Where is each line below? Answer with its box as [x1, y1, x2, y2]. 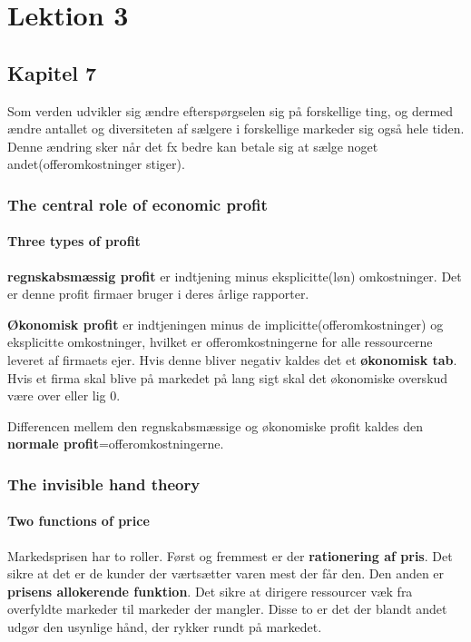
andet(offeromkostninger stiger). [7, 154, 185, 173]
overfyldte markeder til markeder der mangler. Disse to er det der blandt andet [7, 599, 447, 618]
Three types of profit [7, 232, 141, 251]
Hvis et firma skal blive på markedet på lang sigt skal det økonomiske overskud [7, 368, 448, 387]
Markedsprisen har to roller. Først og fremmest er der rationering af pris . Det [7, 546, 453, 565]
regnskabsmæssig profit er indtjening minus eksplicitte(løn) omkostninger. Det [7, 266, 462, 285]
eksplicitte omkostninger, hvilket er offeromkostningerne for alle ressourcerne [7, 332, 433, 351]
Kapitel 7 [7, 58, 97, 86]
